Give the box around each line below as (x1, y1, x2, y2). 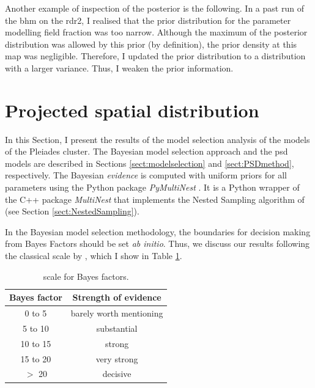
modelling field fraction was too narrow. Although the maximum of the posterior (5, 26, 308, 38)
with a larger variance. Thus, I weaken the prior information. (5, 61, 234, 74)
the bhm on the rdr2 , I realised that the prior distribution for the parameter (5, 13, 291, 26)
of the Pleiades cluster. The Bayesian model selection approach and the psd (5, 145, 288, 158)
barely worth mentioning (70, 307, 163, 320)
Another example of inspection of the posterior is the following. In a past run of (5, 2, 304, 14)
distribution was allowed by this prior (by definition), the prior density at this (5, 37, 297, 50)
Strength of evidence (72, 291, 161, 304)
